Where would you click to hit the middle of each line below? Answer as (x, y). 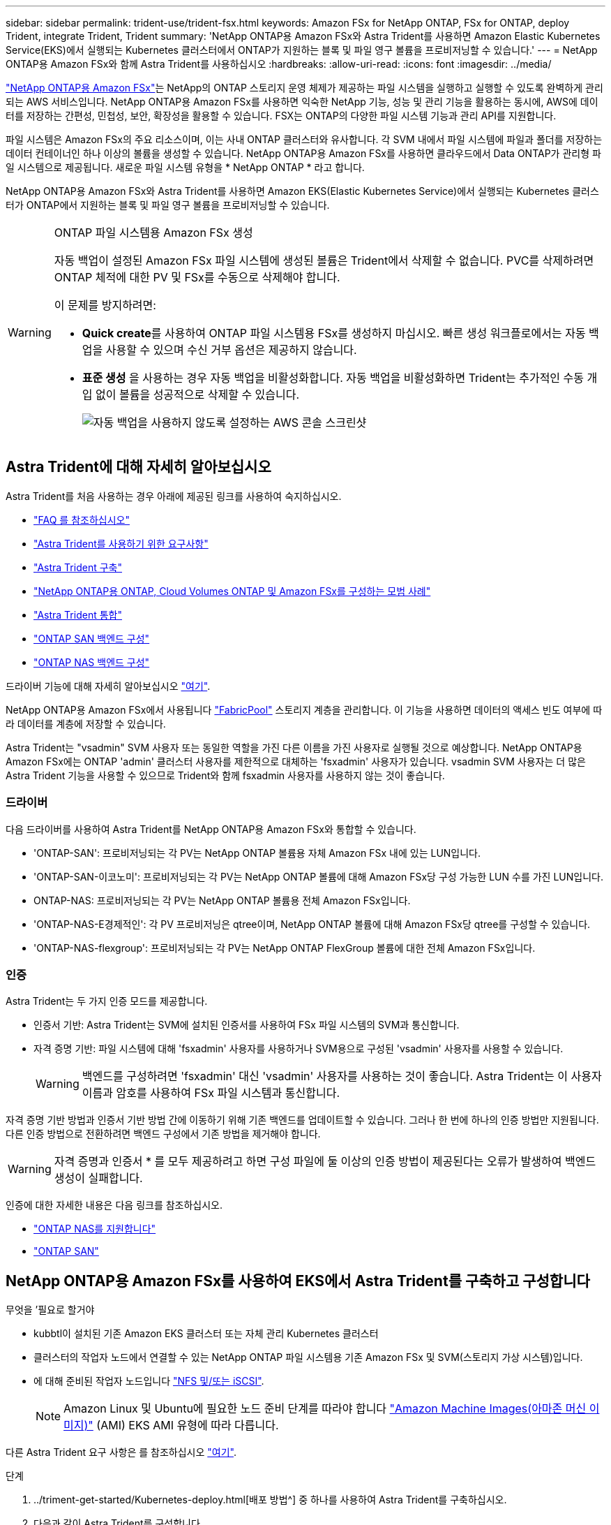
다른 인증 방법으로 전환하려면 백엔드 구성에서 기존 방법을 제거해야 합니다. (163, 1134)
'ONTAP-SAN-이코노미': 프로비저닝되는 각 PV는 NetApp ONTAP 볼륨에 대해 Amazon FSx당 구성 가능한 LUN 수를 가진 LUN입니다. (318, 876)
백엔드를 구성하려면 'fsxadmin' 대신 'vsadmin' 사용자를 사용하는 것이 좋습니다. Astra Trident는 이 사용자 (342, 1076)
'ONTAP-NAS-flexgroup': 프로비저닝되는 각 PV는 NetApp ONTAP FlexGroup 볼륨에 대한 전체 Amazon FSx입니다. (285, 948)
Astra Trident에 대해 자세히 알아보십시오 (138, 467)
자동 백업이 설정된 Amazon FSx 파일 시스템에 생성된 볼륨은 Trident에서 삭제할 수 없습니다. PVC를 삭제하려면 (324, 260)
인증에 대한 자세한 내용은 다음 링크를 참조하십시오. (114, 1205)
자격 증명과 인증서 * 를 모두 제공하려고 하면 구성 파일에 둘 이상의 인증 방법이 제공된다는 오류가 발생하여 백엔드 (325, 1162)
